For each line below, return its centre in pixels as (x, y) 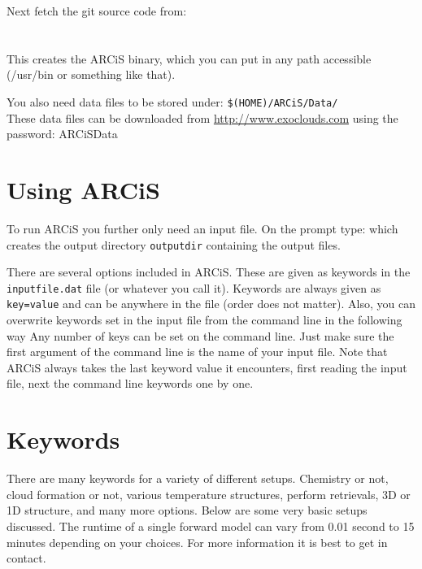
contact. (26, 558)
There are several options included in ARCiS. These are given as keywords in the (209, 272)
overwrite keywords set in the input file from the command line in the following (204, 320)
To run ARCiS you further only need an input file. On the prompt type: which (202, 228)
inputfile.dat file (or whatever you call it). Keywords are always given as (194, 287)
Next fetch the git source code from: (97, 11)
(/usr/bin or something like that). (91, 74)
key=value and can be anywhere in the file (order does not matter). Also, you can (211, 304)
